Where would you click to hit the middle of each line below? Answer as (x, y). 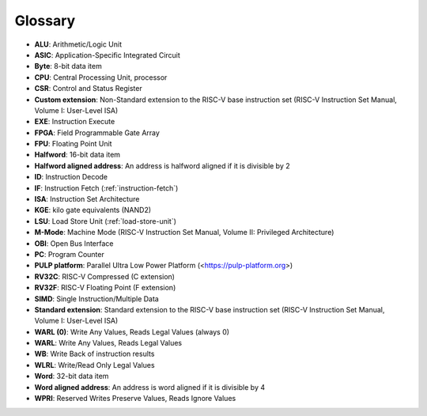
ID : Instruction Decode (71, 177)
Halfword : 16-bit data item (77, 155)
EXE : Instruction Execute (75, 122)
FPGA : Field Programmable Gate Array (97, 132)
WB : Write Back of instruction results (94, 354)
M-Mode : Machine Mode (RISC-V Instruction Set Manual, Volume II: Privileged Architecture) (184, 233)
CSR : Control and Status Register (88, 89)
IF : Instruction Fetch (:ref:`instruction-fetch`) (106, 188)
